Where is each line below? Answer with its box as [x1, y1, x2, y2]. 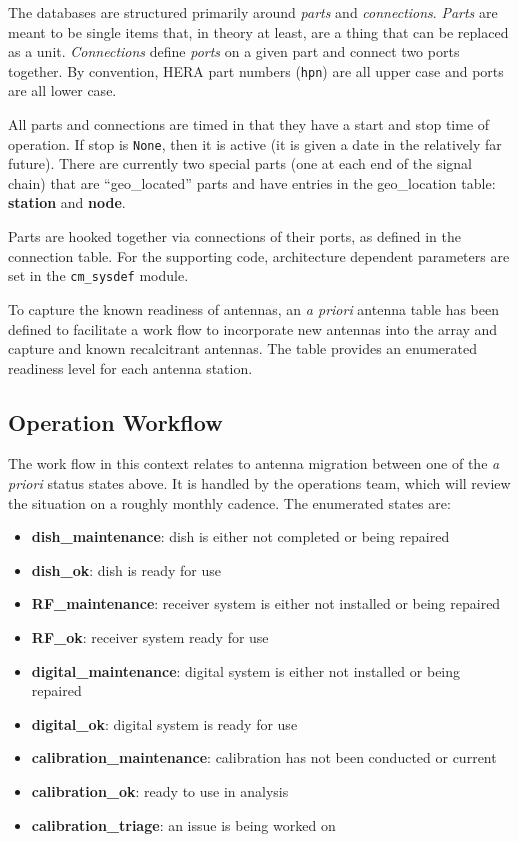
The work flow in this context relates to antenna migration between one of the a [8, 453, 500, 474]
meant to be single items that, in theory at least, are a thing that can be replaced [8, 21, 509, 42]
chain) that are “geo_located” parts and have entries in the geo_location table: [8, 172, 496, 193]
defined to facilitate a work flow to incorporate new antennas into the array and [8, 318, 498, 339]
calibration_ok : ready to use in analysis [31, 781, 289, 802]
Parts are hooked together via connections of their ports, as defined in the [8, 226, 461, 247]
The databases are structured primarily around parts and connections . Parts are [8, 2, 498, 22]
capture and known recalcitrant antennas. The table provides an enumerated [8, 338, 477, 359]
